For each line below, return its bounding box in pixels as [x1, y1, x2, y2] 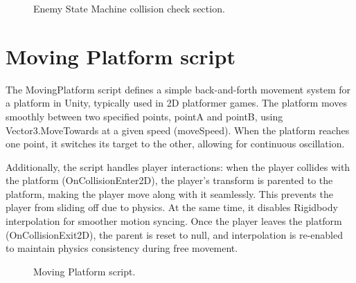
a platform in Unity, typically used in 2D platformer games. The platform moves [6, 95, 347, 110]
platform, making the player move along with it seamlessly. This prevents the [6, 186, 333, 201]
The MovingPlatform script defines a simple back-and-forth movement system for [6, 82, 351, 96]
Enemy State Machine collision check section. [33, 1, 225, 15]
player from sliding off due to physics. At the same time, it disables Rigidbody [6, 200, 338, 214]
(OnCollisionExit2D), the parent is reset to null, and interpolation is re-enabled [6, 227, 344, 241]
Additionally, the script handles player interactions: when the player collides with [6, 159, 350, 174]
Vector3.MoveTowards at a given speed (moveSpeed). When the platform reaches [6, 122, 350, 137]
